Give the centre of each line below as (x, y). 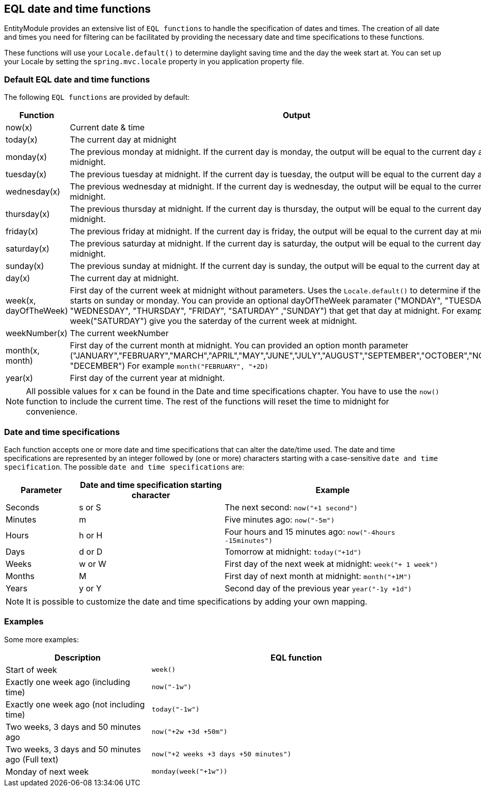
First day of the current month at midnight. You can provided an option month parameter (239, 346)
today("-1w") (176, 710)
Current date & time (107, 128)
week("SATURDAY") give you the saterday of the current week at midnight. (213, 321)
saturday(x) (28, 249)
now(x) (19, 128)
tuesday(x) (26, 174)
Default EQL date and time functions (77, 79)
